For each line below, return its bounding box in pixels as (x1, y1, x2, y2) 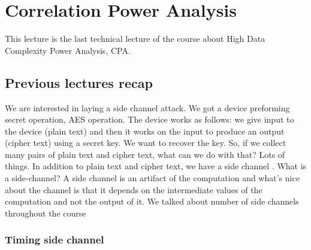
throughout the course (5, 206, 86, 219)
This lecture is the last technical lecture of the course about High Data (5, 32, 265, 45)
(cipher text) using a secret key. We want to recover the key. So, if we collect (5, 136, 286, 149)
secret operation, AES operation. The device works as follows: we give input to (5, 113, 294, 126)
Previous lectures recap (5, 73, 153, 92)
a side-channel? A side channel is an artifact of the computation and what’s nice (5, 172, 300, 184)
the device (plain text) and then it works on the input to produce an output (5, 124, 285, 137)
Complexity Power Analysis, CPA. (5, 44, 131, 56)
